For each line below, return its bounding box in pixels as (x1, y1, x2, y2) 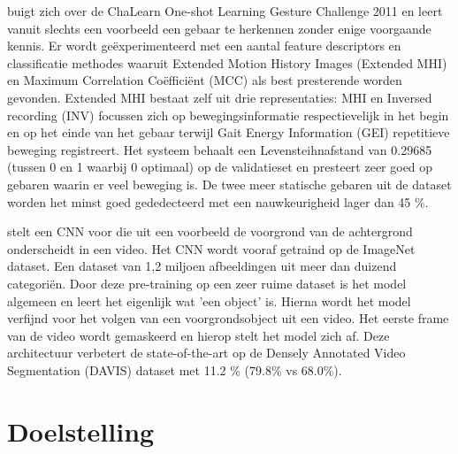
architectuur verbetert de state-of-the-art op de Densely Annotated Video (7, 343, 406, 362)
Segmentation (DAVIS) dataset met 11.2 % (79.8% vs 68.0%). (7, 360, 342, 379)
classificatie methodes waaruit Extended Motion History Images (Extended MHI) (7, 53, 447, 72)
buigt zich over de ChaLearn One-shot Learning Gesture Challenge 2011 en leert (7, 2, 443, 19)
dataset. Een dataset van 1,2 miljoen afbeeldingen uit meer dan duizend (7, 257, 397, 275)
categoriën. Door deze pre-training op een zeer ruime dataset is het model (7, 273, 407, 292)
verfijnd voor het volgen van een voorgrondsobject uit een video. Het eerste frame (7, 309, 449, 327)
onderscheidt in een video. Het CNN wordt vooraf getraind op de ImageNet (7, 239, 416, 258)
